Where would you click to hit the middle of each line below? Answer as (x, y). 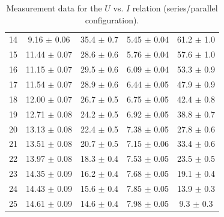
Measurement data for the (54, 8)
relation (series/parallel (175, 8)
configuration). (112, 19)
